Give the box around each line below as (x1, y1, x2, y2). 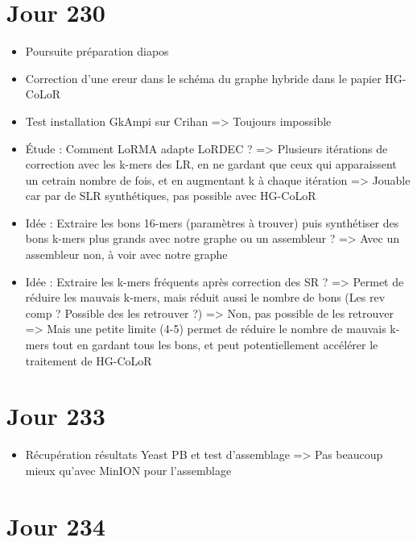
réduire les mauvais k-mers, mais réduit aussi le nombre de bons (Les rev (25, 289, 386, 306)
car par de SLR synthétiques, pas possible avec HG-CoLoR (25, 187, 316, 204)
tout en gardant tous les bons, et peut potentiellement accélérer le (52, 336, 378, 353)
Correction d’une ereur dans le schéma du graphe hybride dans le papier (25, 69, 382, 86)
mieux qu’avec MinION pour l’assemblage (25, 461, 232, 478)
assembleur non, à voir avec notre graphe (25, 246, 228, 263)
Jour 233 (6, 399, 105, 432)
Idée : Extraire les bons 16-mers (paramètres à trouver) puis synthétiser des (25, 214, 399, 231)
